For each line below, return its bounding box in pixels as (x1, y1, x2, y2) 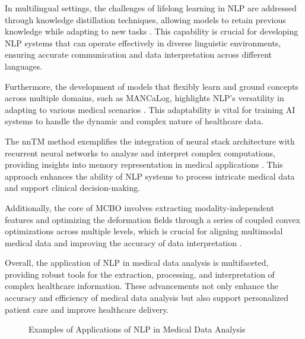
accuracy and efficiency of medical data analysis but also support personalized (5, 291, 289, 304)
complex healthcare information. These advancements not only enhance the (5, 280, 279, 292)
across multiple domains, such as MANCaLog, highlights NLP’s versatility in (5, 92, 284, 104)
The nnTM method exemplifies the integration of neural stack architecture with (5, 134, 295, 147)
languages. (5, 59, 43, 72)
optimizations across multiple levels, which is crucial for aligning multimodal (5, 225, 283, 237)
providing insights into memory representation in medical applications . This (5, 158, 283, 171)
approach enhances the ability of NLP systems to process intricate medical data (5, 169, 295, 182)
